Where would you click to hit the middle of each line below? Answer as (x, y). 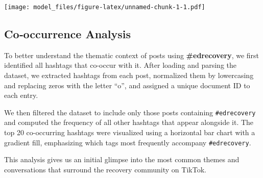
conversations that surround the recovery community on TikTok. (105, 169)
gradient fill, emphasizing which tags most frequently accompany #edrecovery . (128, 142)
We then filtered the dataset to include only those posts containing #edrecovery (130, 112)
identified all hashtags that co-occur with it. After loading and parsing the (120, 65)
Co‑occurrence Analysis (68, 34)
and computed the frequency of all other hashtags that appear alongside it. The (129, 122)
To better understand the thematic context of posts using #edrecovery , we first (132, 55)
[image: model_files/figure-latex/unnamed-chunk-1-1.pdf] (105, 7)
